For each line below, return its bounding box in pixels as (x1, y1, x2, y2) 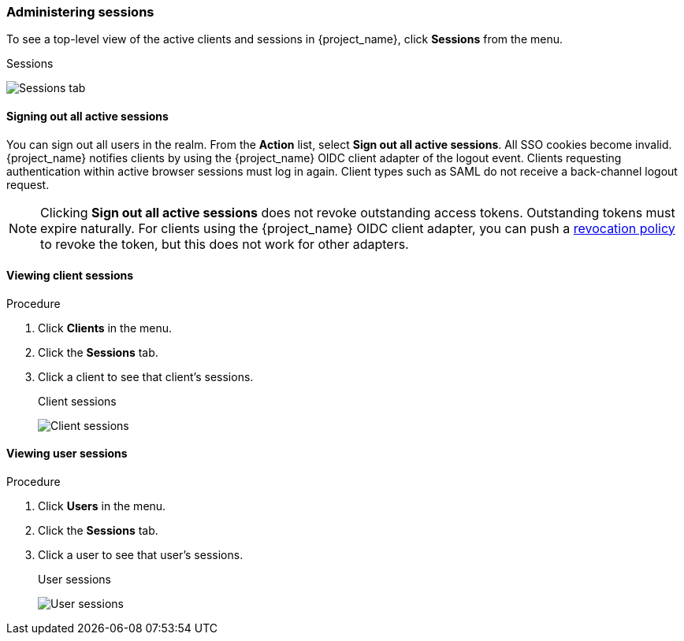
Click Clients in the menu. (38, 320, 173, 335)
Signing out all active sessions (6, 109, 169, 123)
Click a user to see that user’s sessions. (38, 548, 243, 562)
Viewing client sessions (6, 269, 134, 283)
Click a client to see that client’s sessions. (38, 369, 254, 383)
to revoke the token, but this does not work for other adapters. (40, 235, 409, 252)
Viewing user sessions (6, 446, 128, 461)
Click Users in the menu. (38, 499, 166, 513)
